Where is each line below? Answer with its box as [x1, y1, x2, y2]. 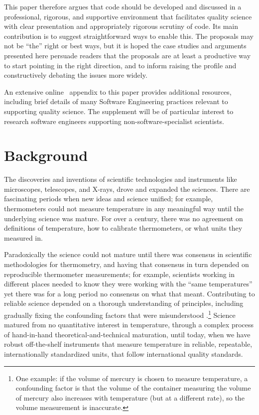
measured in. [4, 232, 43, 243]
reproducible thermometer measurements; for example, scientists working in [4, 269, 235, 279]
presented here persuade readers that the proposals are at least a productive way [4, 50, 251, 60]
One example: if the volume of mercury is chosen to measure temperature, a [15, 373, 248, 383]
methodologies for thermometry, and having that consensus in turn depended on [4, 259, 249, 269]
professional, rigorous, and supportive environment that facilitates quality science [4, 11, 252, 21]
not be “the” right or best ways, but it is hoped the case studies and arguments [4, 40, 247, 51]
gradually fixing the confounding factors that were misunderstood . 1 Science [4, 308, 236, 320]
